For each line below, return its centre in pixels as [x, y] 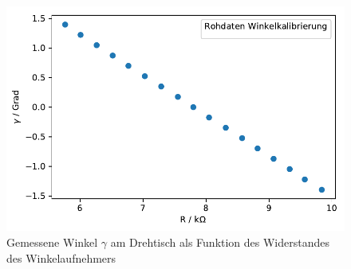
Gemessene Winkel [52, 242]
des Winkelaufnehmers [61, 257]
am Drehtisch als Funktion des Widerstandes [220, 242]
